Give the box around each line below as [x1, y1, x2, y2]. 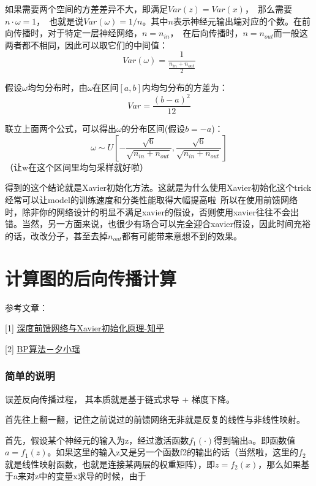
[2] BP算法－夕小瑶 [5, 342, 80, 355]
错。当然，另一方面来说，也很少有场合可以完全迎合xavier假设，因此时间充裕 [5, 217, 310, 230]
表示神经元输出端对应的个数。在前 [173, 14, 310, 27]
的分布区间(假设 [121, 122, 186, 135]
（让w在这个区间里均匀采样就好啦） [5, 160, 149, 173]
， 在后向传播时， [170, 26, 243, 39]
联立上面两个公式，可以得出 [5, 122, 116, 135]
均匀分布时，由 [27, 81, 88, 94]
